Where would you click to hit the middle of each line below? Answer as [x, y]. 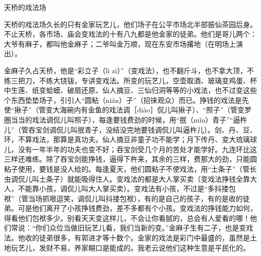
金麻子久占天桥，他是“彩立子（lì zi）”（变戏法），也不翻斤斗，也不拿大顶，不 [129, 70]
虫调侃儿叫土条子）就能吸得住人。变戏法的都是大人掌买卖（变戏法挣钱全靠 [127, 178]
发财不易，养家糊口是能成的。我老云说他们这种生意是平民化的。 [144, 247]
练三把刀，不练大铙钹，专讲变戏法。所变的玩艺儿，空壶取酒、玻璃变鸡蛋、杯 [130, 80]
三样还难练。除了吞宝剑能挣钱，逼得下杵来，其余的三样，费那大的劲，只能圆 [130, 159]
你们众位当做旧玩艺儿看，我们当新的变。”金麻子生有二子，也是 [137, 228]
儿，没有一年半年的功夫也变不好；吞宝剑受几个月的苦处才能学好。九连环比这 [130, 149]
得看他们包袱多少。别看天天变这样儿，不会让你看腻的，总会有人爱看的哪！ [127, 218]
